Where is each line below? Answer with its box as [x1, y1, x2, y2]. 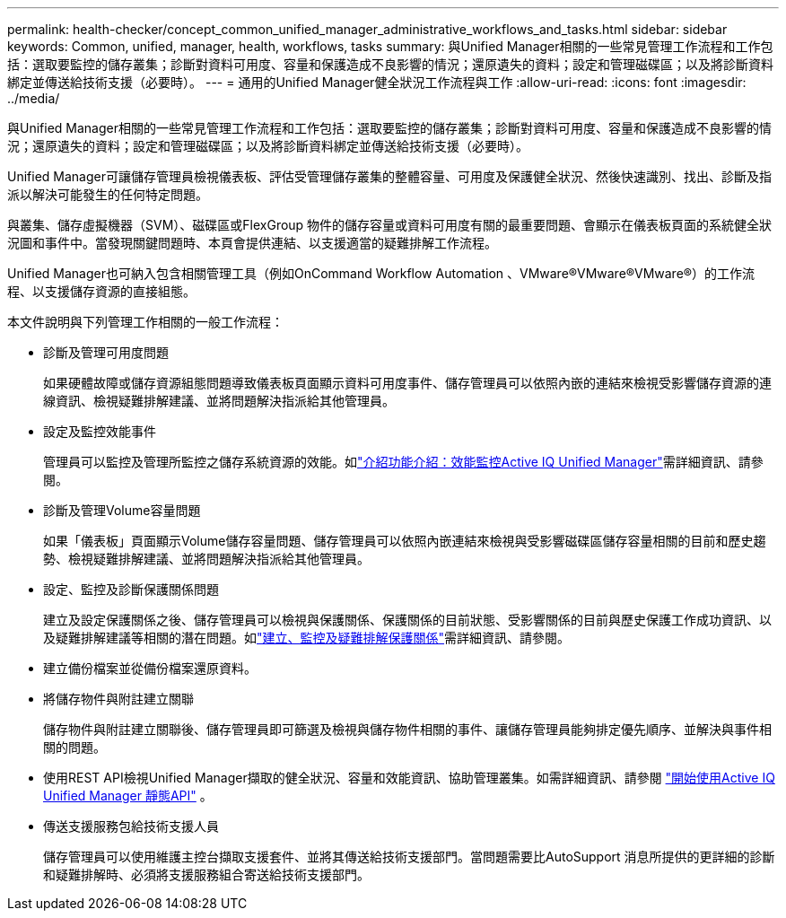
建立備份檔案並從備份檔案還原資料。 [43, 660, 257, 676]
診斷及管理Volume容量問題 [43, 503, 201, 518]
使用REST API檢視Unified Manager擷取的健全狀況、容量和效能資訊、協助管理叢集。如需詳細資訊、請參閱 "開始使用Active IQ [43, 770, 775, 785]
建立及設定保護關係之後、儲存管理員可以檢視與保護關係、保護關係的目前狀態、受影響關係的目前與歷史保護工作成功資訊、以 [43, 612, 772, 627]
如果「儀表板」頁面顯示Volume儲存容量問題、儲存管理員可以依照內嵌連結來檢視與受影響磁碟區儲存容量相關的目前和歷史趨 [43, 533, 766, 548]
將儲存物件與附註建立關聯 [43, 691, 194, 706]
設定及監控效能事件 [43, 424, 156, 439]
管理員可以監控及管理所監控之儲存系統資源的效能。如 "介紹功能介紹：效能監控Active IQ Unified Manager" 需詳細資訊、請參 [43, 454, 764, 469]
